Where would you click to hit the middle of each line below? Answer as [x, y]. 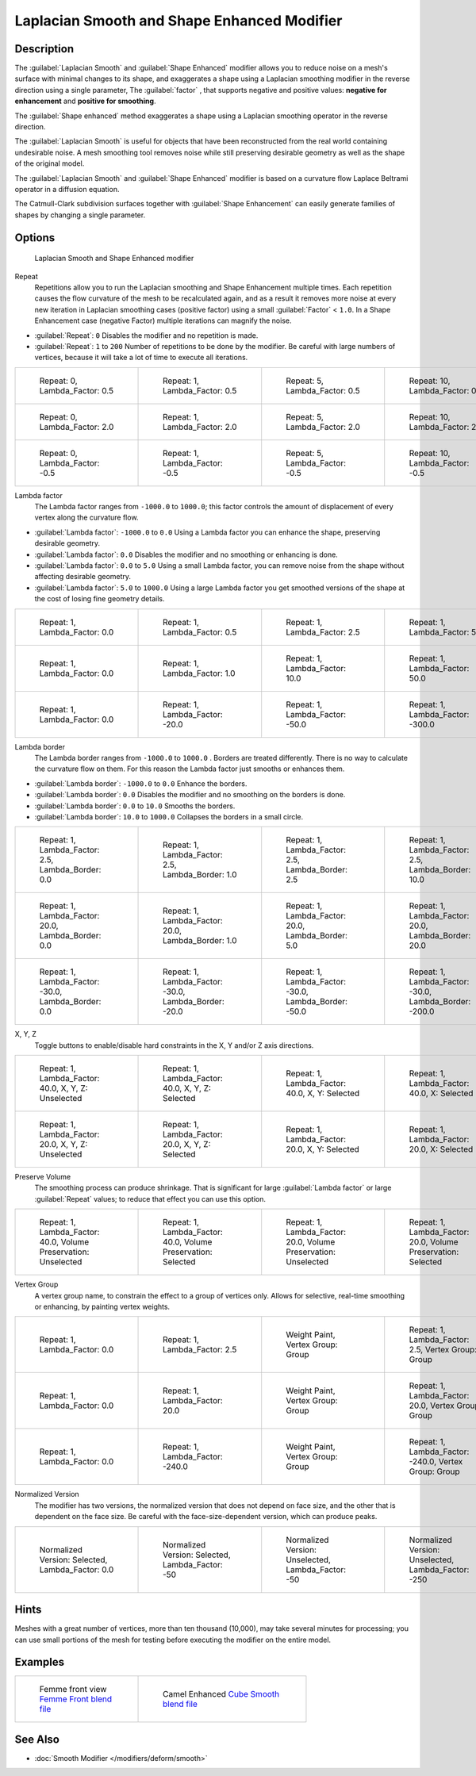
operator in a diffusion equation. [67, 189]
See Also [37, 1739]
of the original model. [50, 163]
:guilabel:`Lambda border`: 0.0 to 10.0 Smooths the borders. [135, 806]
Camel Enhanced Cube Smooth [221, 1694]
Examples [40, 1662]
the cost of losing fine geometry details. [100, 599]
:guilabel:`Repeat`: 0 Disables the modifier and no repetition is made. [146, 335]
